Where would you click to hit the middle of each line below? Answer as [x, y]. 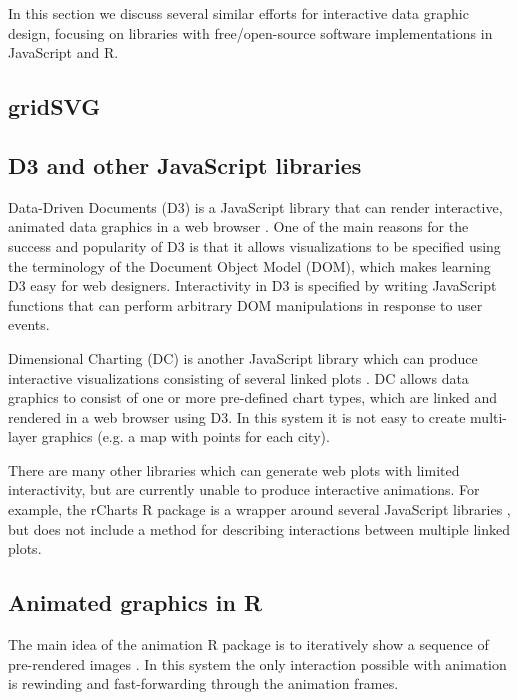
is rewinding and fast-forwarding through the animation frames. [203, 683]
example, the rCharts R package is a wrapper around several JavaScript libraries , [259, 509]
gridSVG [54, 106]
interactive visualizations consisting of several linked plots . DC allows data [238, 377]
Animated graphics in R [135, 602]
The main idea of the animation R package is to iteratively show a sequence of [248, 644]
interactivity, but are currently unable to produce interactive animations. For [244, 489]
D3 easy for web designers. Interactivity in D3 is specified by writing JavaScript [252, 285]
